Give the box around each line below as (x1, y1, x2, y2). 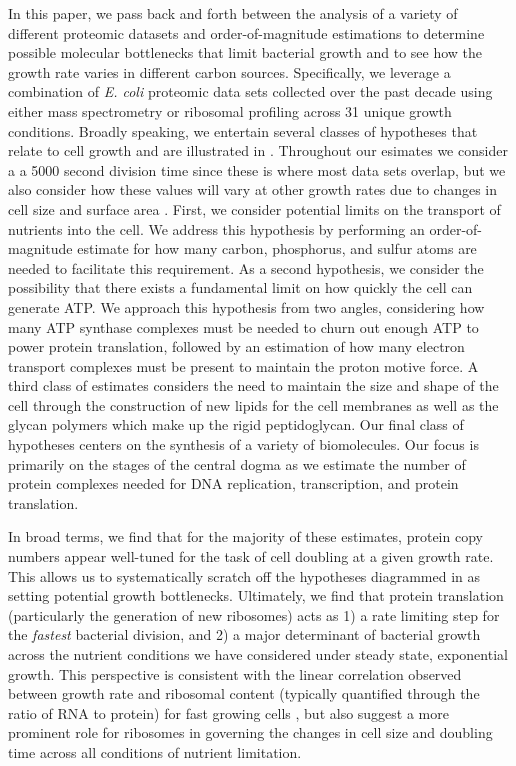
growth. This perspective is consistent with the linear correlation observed (8, 663, 462, 684)
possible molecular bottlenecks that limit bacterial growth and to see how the (8, 42, 483, 63)
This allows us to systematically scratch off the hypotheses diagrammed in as (8, 565, 481, 586)
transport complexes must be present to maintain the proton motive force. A (8, 355, 479, 376)
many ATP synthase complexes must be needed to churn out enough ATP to (8, 316, 479, 337)
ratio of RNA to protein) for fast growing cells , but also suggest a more (8, 702, 449, 723)
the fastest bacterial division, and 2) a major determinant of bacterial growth (8, 624, 481, 645)
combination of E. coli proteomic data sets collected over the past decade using (8, 81, 493, 102)
